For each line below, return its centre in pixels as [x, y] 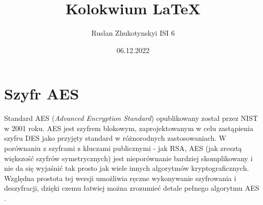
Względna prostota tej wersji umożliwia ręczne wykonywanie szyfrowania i [120, 178]
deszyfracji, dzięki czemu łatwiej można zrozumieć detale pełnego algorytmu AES [132, 188]
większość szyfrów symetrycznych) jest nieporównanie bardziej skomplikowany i [128, 158]
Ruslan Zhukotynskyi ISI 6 [133, 33]
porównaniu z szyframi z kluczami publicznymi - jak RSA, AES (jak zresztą [123, 148]
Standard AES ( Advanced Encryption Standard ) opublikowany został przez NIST [131, 118]
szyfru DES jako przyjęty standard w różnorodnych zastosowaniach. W [115, 138]
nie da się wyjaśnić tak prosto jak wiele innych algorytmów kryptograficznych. [127, 168]
